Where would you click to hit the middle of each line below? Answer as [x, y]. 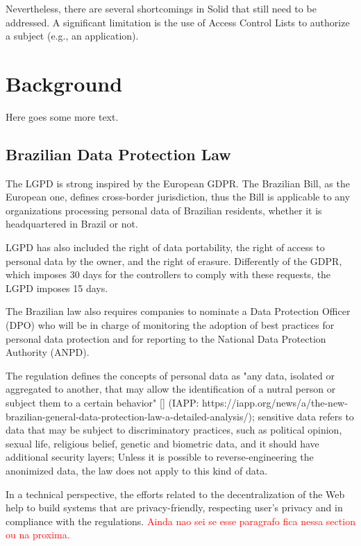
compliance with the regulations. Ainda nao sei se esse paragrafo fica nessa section [180, 521]
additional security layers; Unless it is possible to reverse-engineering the [160, 457]
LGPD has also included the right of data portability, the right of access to [165, 247]
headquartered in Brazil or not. [72, 224]
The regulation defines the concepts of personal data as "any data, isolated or [170, 375]
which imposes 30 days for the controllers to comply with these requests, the [168, 274]
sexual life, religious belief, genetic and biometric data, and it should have [162, 443]
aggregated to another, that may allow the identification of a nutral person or [171, 389]
